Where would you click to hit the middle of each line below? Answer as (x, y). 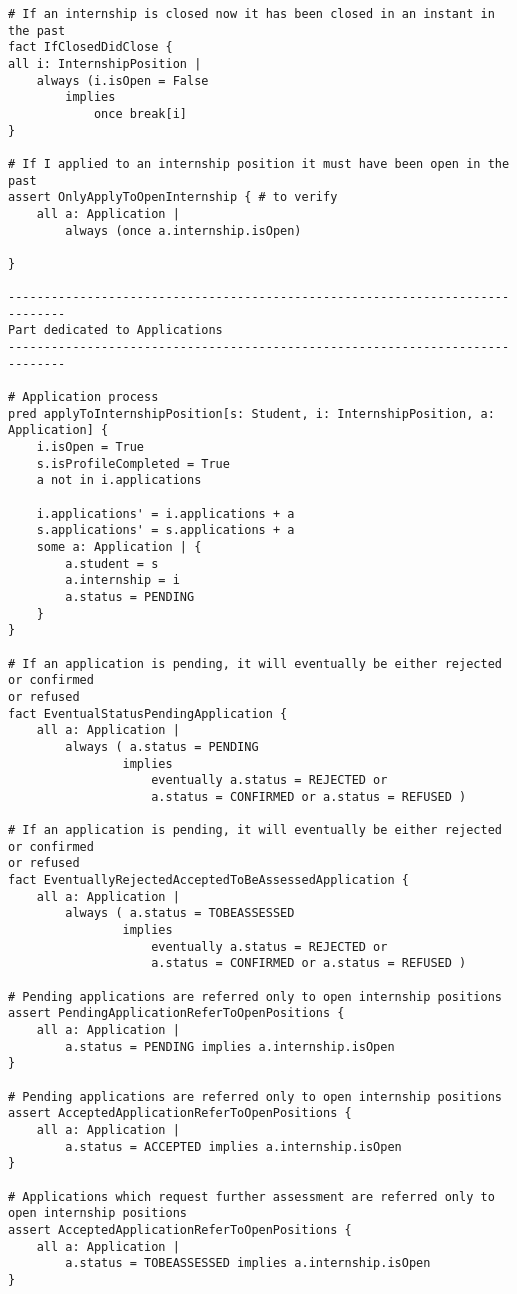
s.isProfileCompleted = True (133, 463)
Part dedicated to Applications (115, 330)
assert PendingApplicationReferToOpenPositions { (176, 1013)
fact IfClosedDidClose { (90, 47)
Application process (90, 397)
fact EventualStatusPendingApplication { (148, 713)
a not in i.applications (119, 480)
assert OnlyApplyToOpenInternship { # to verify (173, 197)
